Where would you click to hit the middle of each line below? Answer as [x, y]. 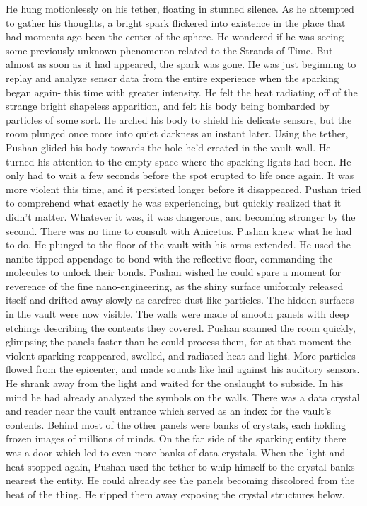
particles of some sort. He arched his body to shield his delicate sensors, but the [179, 119]
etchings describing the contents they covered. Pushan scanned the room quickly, [181, 327]
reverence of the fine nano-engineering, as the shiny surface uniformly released [175, 286]
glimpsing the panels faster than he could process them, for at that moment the [179, 341]
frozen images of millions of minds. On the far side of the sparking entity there [176, 438]
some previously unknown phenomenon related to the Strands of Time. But [169, 50]
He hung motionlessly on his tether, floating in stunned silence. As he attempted [180, 8]
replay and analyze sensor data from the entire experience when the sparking [173, 77]
